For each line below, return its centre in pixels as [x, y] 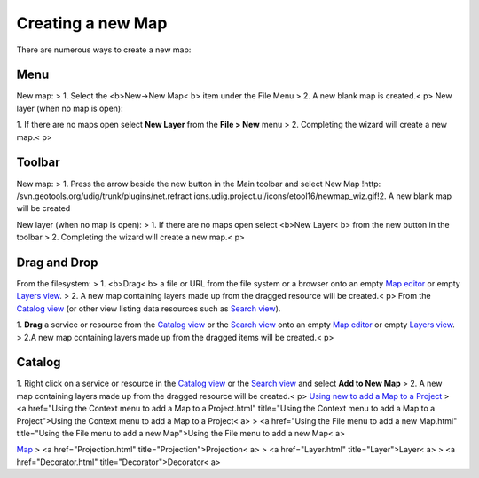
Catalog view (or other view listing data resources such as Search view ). [149, 308]
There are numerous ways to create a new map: [104, 50]
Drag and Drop [57, 262]
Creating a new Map [92, 23]
